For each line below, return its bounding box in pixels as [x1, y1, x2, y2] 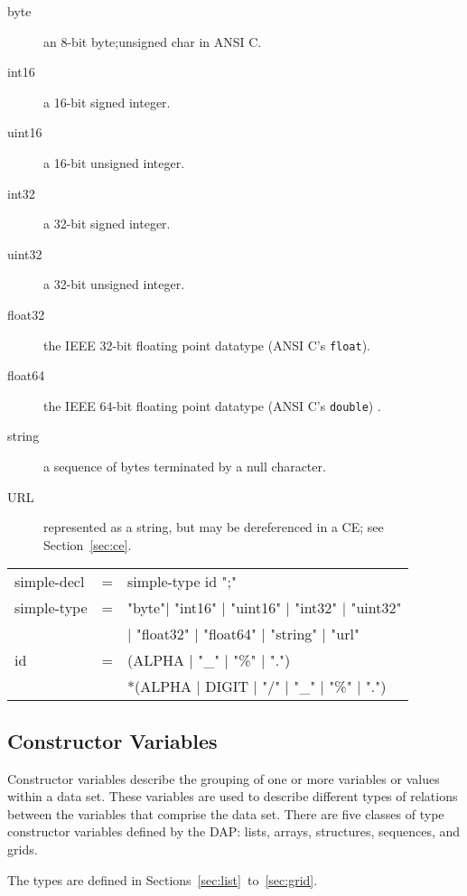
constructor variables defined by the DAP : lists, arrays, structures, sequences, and [7, 822, 461, 841]
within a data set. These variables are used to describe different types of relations [7, 787, 458, 806]
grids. [7, 839, 38, 858]
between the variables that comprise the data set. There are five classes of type [7, 804, 444, 823]
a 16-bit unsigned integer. [43, 153, 185, 172]
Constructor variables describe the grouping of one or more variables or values [7, 769, 440, 788]
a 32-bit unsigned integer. [43, 275, 185, 294]
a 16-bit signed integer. [43, 92, 171, 111]
